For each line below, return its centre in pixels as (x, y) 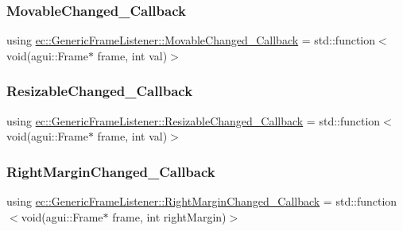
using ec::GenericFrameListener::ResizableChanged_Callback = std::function (194, 120)
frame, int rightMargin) (169, 216)
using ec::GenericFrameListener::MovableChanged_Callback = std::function (191, 40)
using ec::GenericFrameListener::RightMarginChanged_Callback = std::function (202, 201)
